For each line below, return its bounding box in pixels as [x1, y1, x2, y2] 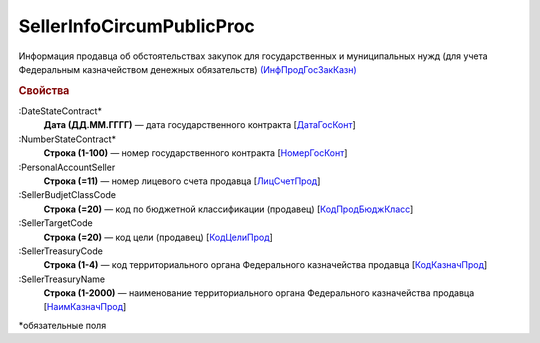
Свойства [18, 83, 70, 97]
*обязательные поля [18, 319, 107, 331]
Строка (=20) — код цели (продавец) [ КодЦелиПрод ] [43, 231, 274, 243]
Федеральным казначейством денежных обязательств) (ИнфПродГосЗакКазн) [18, 63, 357, 75]
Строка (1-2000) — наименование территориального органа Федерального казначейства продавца [43, 287, 475, 299]
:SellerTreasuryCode [18, 245, 104, 257]
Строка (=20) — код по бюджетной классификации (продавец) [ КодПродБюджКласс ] [43, 203, 414, 215]
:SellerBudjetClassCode [18, 189, 117, 201]
